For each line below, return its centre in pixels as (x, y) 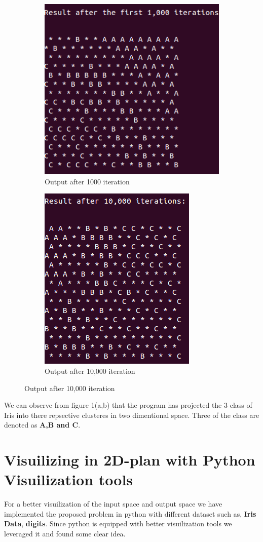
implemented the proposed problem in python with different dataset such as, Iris (130, 513)
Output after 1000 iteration (87, 181)
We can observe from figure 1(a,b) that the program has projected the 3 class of (128, 405)
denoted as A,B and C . (42, 425)
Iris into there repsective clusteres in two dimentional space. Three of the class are (132, 415)
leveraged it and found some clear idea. (65, 533)
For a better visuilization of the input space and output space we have (113, 504)
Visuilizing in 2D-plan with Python (130, 460)
